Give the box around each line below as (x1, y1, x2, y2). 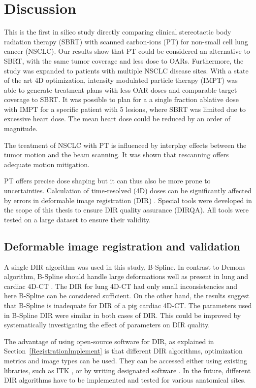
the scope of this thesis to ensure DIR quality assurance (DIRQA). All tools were (4, 205, 249, 215)
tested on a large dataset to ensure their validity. (4, 214, 151, 224)
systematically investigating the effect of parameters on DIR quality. (4, 319, 210, 330)
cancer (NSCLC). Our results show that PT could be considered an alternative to (4, 46, 250, 56)
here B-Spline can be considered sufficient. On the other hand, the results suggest (4, 290, 250, 301)
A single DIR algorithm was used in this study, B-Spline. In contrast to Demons (4, 261, 246, 272)
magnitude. (4, 123, 38, 134)
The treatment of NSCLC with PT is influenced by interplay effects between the (4, 140, 247, 150)
